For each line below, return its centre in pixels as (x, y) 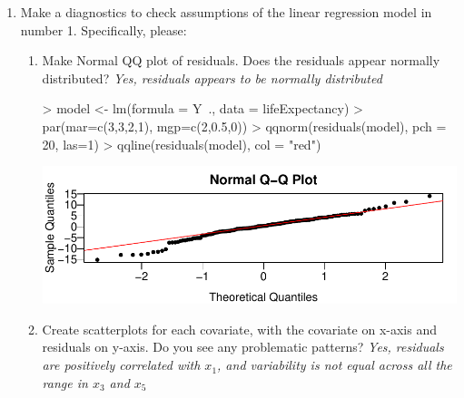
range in (65, 382)
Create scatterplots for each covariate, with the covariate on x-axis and (239, 329)
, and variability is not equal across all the (335, 365)
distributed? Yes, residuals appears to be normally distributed (212, 78)
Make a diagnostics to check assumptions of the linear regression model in (226, 12)
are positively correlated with (121, 365)
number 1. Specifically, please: (104, 29)
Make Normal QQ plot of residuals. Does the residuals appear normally (241, 60)
